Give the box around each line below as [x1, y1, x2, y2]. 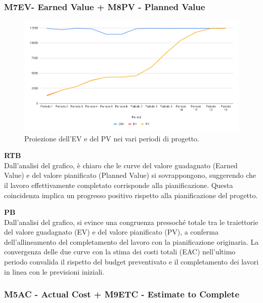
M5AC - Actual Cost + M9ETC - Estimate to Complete [4, 288, 240, 300]
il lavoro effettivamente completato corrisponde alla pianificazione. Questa [4, 179, 233, 190]
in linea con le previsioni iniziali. [4, 266, 105, 277]
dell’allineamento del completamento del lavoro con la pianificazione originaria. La [4, 236, 259, 247]
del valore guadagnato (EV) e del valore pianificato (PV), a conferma [4, 226, 219, 237]
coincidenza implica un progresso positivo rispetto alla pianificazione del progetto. [4, 190, 258, 200]
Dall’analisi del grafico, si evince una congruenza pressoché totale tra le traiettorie [4, 216, 258, 227]
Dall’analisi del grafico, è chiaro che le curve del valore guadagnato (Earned [4, 160, 238, 170]
